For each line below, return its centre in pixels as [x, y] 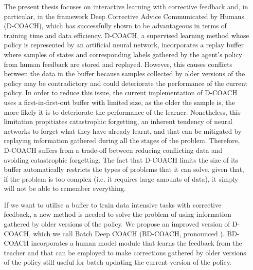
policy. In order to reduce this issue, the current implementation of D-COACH [121, 93]
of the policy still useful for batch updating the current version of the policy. [118, 262]
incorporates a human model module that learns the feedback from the [136, 243]
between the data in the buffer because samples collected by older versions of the [125, 73]
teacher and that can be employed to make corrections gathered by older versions [125, 252]
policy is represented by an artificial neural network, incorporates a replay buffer [124, 45]
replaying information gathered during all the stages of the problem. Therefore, [122, 140]
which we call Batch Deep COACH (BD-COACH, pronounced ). [129, 233]
